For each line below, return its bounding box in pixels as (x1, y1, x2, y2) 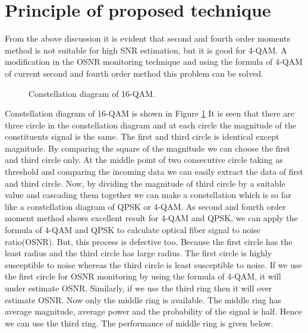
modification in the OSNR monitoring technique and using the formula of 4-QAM (5, 55, 303, 68)
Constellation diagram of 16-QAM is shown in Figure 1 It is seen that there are (5, 107, 294, 120)
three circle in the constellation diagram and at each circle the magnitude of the (5, 118, 297, 131)
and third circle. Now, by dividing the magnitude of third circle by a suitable (5, 177, 285, 189)
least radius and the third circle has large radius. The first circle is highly (5, 247, 272, 259)
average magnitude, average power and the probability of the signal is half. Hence (5, 305, 302, 318)
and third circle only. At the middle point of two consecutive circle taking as (5, 153, 283, 166)
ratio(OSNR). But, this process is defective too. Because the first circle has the (5, 235, 293, 247)
